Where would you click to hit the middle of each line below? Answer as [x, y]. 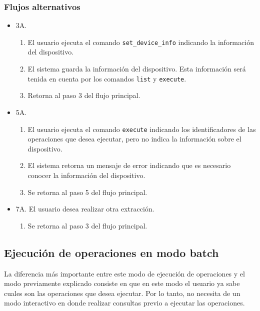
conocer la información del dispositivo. [86, 175]
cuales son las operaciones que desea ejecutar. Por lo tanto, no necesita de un [122, 293]
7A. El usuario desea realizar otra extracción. [85, 209]
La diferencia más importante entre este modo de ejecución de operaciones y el [124, 273]
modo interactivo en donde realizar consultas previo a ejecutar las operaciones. [124, 303]
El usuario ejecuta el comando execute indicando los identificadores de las [142, 129]
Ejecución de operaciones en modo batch [111, 252]
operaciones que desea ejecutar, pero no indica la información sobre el [134, 139]
